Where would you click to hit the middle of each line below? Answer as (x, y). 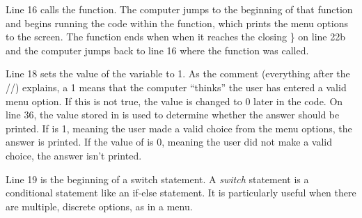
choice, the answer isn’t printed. (74, 155)
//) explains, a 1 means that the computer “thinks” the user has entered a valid (176, 87)
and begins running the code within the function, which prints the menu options (177, 23)
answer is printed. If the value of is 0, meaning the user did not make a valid (169, 142)
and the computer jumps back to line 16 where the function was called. (157, 50)
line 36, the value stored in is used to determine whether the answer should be (173, 115)
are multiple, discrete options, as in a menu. (99, 206)
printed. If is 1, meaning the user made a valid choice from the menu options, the (179, 128)
